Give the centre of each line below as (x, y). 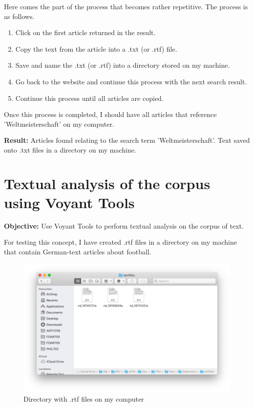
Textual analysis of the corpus (107, 183)
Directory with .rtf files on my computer (84, 398)
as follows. (19, 16)
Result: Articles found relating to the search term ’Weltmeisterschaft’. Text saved (127, 140)
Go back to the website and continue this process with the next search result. (131, 81)
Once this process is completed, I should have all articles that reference (110, 114)
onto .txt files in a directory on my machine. (70, 149)
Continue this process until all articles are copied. (89, 98)
